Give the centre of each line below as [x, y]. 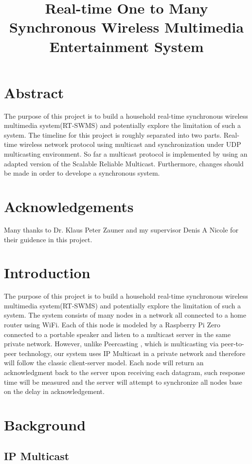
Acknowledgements [69, 206]
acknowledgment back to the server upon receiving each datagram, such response [125, 372]
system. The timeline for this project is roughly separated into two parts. [113, 134]
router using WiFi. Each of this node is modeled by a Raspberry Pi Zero [112, 325]
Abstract [34, 92]
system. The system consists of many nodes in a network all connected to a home [125, 315]
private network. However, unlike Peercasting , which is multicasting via [111, 344]
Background [45, 425]
